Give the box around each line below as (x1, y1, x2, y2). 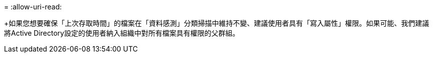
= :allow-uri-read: (4, 2, 62, 11)
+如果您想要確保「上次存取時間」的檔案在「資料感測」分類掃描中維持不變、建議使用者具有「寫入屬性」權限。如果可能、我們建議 (4, 19, 429, 27)
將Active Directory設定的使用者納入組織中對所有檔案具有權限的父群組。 (4, 29, 240, 37)
